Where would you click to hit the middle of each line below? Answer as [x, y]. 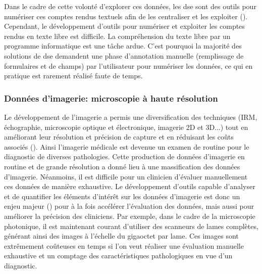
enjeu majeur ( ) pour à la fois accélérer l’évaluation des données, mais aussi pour [129, 206]
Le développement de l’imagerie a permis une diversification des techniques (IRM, [131, 117]
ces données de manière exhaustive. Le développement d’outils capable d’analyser [130, 186]
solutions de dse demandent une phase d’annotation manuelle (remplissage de [124, 55]
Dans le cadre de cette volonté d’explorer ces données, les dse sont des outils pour [130, 6]
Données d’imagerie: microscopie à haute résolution [111, 98]
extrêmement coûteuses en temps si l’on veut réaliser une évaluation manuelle [124, 245]
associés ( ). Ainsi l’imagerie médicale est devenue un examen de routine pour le [127, 146]
